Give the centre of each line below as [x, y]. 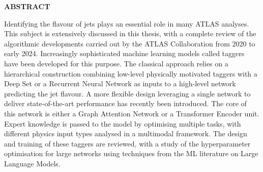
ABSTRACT [27, 6]
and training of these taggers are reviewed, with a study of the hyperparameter [127, 143]
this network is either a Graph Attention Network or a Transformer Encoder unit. [132, 113]
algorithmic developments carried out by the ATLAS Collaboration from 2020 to [130, 43]
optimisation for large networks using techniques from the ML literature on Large [131, 153]
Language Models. [32, 163]
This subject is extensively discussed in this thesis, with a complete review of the [130, 33]
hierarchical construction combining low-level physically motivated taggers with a [131, 73]
